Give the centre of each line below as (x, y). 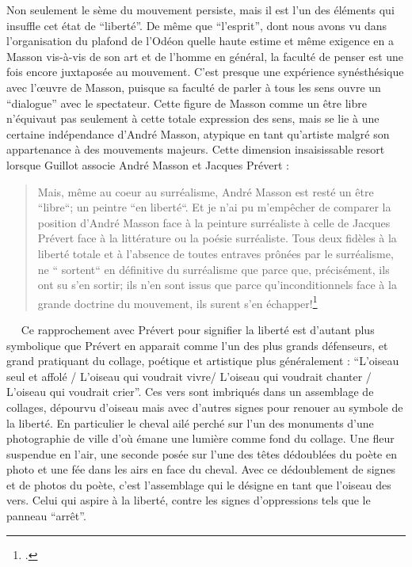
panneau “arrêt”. (46, 516)
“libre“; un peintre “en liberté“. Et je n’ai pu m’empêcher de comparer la (214, 207)
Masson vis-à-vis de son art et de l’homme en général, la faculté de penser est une (205, 56)
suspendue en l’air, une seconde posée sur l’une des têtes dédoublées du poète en (202, 453)
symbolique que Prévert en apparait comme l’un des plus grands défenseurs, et (197, 345)
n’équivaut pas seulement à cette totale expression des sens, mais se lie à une (193, 118)
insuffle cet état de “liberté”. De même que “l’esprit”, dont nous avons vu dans (197, 25)
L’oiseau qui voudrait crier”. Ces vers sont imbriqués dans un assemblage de (190, 392)
